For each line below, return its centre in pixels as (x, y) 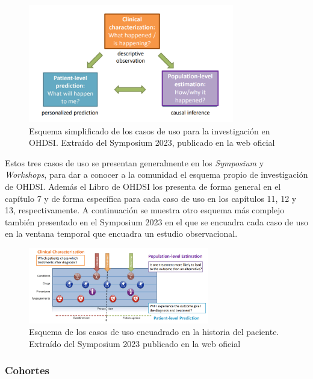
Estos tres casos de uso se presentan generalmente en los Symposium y (135, 162)
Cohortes (27, 370)
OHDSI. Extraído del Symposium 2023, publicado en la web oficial (152, 143)
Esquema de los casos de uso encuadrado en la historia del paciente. (154, 332)
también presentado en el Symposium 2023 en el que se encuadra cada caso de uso (157, 221)
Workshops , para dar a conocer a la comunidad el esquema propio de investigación (156, 174)
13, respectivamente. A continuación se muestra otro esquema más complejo (145, 210)
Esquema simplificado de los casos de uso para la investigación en (150, 130)
